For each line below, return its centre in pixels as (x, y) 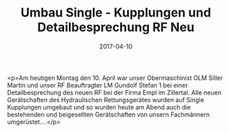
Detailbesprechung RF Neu (116, 27)
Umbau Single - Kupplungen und (116, 13)
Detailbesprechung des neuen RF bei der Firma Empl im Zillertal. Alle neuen (114, 92)
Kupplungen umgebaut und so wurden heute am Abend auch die (99, 107)
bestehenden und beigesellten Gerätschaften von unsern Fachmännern (109, 114)
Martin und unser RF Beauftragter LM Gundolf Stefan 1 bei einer (98, 85)
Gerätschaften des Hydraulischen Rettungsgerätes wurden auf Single (106, 100)
